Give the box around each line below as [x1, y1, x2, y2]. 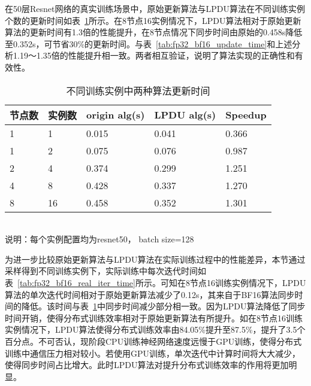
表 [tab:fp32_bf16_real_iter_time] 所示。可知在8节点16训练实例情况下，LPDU [5, 276, 306, 288]
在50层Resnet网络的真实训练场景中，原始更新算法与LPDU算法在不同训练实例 [5, 2, 305, 14]
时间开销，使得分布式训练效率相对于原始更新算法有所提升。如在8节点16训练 [5, 311, 303, 324]
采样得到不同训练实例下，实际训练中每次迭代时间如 [5, 265, 206, 277]
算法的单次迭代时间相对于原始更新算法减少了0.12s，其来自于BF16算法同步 [5, 288, 295, 300]
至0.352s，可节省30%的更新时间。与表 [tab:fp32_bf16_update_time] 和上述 [5, 37, 292, 50]
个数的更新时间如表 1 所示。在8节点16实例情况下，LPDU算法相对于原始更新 [5, 14, 301, 26]
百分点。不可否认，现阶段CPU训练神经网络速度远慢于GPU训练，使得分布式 [5, 335, 302, 347]
